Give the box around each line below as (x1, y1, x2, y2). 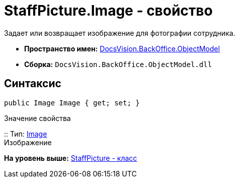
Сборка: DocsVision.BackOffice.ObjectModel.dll (24, 59, 212, 69)
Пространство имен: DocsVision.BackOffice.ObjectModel (24, 44, 220, 53)
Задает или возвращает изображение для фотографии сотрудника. (4, 28, 235, 37)
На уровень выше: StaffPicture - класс (4, 153, 137, 162)
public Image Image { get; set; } (4, 98, 140, 107)
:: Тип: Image (4, 129, 47, 138)
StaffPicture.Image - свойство (4, 2, 213, 19)
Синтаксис (4, 77, 61, 90)
